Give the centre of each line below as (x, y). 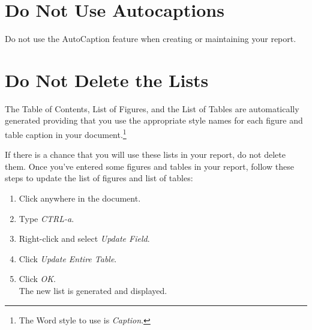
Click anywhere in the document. (80, 198)
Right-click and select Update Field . (84, 238)
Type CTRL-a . (46, 218)
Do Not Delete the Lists (107, 79)
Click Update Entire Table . (68, 258)
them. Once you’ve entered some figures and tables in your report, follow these (149, 166)
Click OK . (37, 279)
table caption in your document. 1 (66, 133)
